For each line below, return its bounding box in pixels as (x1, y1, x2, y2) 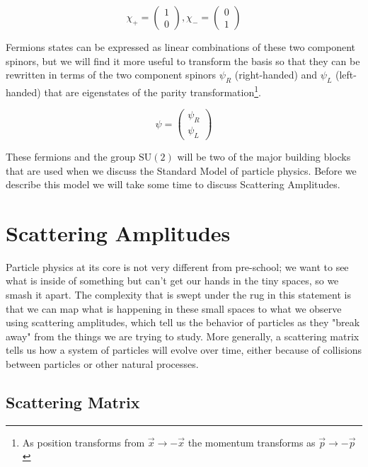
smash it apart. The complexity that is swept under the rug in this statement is (6, 287, 351, 302)
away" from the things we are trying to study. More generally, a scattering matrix (6, 328, 360, 343)
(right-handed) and (234, 67, 318, 82)
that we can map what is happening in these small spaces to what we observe (6, 301, 342, 316)
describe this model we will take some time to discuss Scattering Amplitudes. (6, 177, 340, 192)
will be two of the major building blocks (177, 149, 351, 163)
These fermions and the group (6, 149, 136, 163)
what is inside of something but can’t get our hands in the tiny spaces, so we (6, 273, 339, 288)
